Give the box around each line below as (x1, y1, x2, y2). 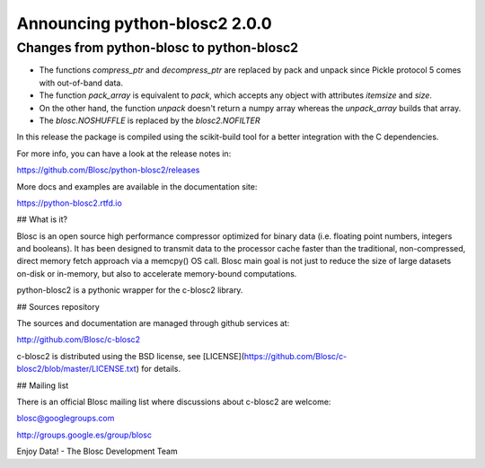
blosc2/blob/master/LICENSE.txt (16, 364, 137, 375)
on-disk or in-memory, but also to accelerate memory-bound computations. (16, 268, 297, 278)
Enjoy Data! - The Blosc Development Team (16, 446, 179, 457)
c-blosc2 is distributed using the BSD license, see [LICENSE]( (16, 350, 245, 361)
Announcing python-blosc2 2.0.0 (16, 13, 273, 33)
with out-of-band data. (39, 77, 124, 88)
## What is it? (16, 214, 67, 225)
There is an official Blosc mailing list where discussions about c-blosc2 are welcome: (16, 396, 331, 407)
